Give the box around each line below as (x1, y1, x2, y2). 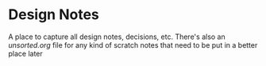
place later (8, 49, 44, 58)
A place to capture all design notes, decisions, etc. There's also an (8, 32, 226, 41)
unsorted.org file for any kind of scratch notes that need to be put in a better (8, 40, 258, 49)
